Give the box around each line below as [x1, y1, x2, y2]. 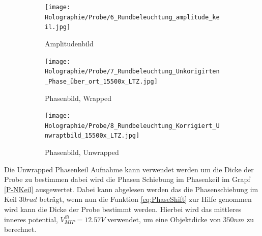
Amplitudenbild [45, 38, 94, 48]
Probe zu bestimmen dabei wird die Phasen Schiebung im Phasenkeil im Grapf [4, 174, 250, 185]
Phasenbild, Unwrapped [45, 147, 119, 158]
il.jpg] [45, 23, 71, 31]
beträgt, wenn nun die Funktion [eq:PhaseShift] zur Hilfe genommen [39, 194, 252, 204]
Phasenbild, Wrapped [45, 92, 112, 103]
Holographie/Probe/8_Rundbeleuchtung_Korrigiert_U [45, 122, 220, 129]
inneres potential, [4, 214, 58, 224]
